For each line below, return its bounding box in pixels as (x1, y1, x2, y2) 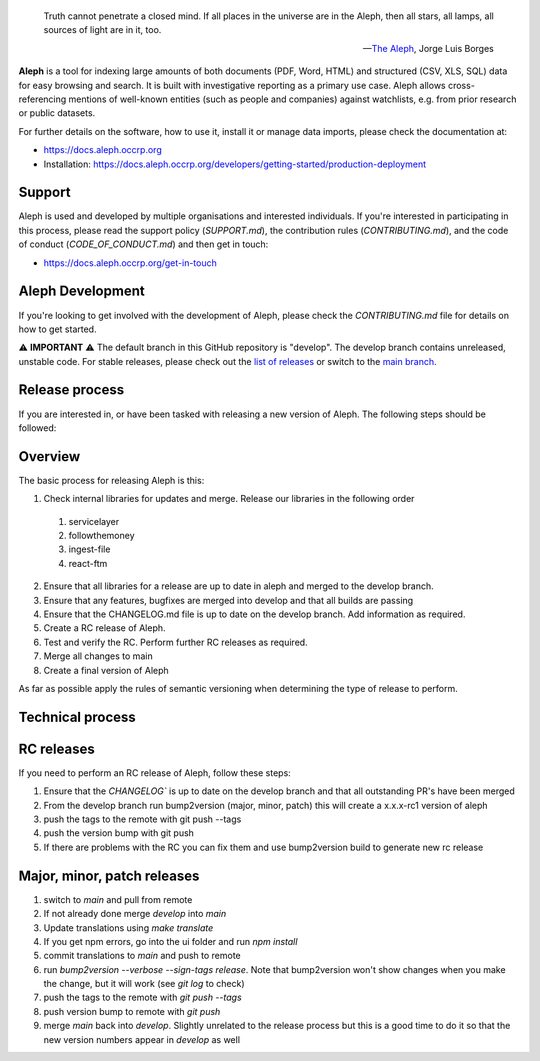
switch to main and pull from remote (43, 893, 193, 905)
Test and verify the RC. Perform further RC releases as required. (43, 636, 309, 648)
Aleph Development (18, 283, 145, 300)
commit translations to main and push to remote (43, 950, 242, 962)
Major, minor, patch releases (18, 867, 200, 884)
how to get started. (18, 323, 97, 335)
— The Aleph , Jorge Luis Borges (362, 42, 494, 54)
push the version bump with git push (43, 827, 195, 839)
